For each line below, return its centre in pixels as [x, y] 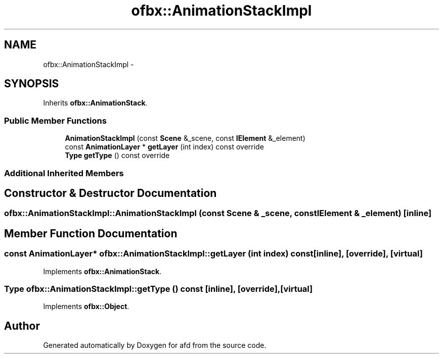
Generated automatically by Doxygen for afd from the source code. [155, 345]
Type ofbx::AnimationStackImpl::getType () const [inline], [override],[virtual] [159, 289]
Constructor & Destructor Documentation [110, 193]
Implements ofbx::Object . [86, 306]
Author [22, 326]
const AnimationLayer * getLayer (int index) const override [164, 147]
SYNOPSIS [32, 84]
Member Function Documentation [91, 233]
